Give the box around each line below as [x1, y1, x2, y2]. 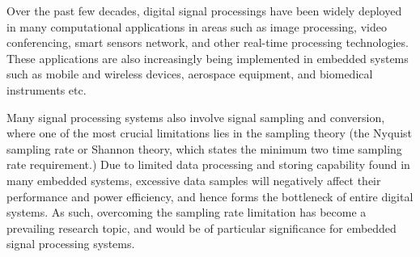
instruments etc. [6, 81, 87, 98]
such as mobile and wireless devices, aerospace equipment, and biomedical [6, 65, 373, 82]
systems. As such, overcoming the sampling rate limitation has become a [6, 204, 367, 221]
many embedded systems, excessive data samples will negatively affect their [6, 171, 381, 188]
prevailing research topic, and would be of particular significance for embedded [6, 219, 397, 236]
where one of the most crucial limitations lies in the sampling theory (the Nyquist [6, 124, 412, 141]
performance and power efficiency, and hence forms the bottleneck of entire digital [6, 187, 414, 204]
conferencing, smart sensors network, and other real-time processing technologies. [6, 34, 409, 51]
